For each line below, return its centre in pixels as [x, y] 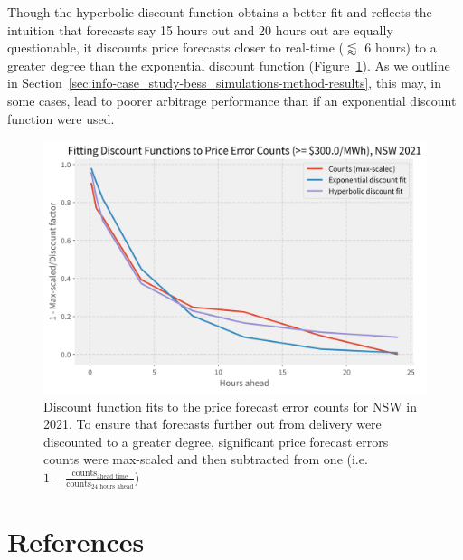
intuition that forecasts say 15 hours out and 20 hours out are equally [200, 29]
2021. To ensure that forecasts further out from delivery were [213, 424]
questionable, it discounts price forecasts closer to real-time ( [175, 47]
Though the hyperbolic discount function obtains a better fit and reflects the [220, 12]
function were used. [61, 118]
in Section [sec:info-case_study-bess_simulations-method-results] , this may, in [224, 83]
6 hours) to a [401, 47]
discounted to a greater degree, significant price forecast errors [216, 441]
